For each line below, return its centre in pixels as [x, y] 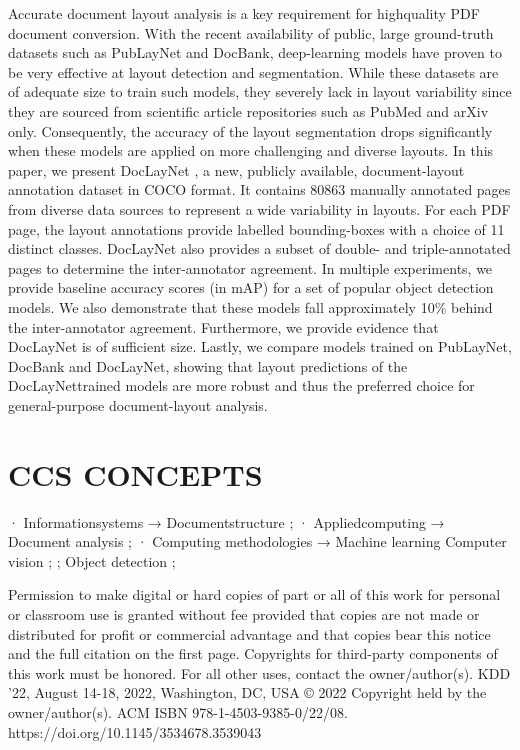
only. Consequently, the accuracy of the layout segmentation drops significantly [250, 130]
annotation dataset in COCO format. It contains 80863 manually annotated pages [259, 189]
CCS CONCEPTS [135, 473]
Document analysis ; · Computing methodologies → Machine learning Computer [257, 541]
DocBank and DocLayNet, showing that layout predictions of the [208, 365]
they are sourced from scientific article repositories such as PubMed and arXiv [248, 110]
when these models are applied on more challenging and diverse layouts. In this [251, 150]
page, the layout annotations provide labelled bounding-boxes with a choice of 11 [256, 228]
